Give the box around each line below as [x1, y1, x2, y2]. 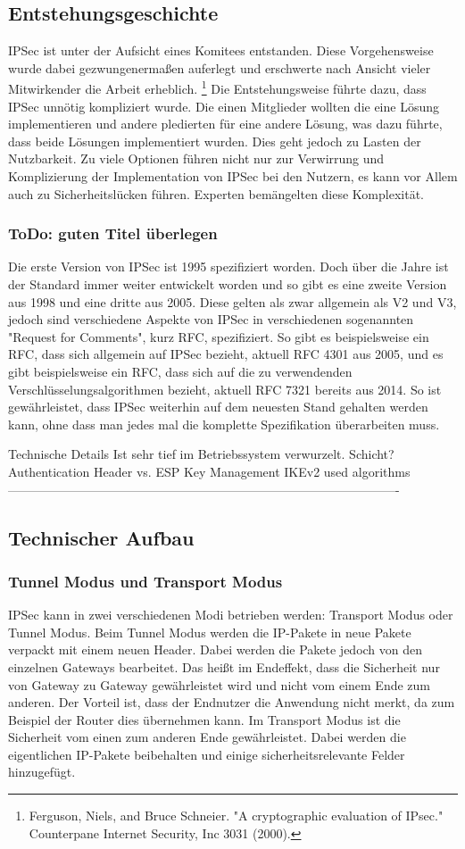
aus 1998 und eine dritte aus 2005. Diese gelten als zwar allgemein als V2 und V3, [8, 292, 457, 311]
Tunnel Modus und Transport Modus [8, 570, 283, 592]
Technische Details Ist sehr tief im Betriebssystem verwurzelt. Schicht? [8, 445, 394, 463]
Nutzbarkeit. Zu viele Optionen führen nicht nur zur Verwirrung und [8, 149, 385, 168]
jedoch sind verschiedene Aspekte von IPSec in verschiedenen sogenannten [8, 310, 414, 329]
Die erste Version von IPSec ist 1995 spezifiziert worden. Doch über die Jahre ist [8, 257, 449, 276]
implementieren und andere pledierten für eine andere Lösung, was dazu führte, [8, 114, 443, 133]
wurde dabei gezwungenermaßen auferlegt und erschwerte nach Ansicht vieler [8, 58, 431, 77]
